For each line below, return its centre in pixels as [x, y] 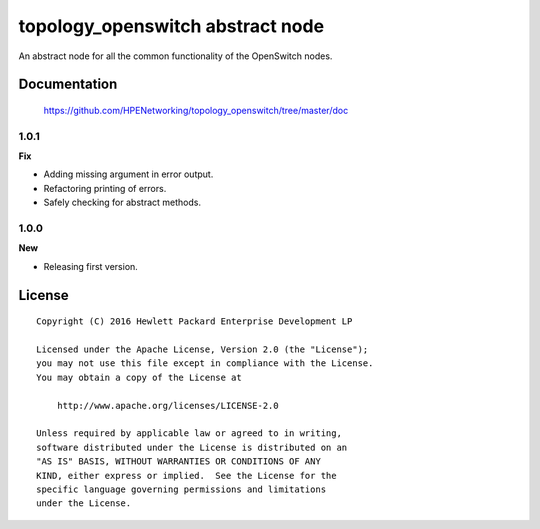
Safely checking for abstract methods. [122, 202]
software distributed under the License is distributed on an [192, 447]
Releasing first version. [91, 266]
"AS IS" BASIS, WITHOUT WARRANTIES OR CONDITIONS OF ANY [179, 461]
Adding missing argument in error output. [128, 174]
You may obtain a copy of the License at [139, 377]
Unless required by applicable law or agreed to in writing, [189, 433]
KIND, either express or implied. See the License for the [186, 475]
